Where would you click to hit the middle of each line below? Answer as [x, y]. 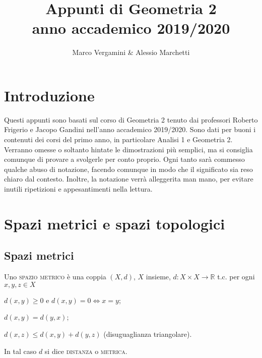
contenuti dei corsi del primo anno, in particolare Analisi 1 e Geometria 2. [118, 139]
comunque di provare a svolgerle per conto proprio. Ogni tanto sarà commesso [124, 159]
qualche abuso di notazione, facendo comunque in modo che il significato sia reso [128, 169]
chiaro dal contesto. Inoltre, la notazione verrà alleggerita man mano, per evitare [129, 179]
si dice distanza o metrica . [86, 351]
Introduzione [49, 95]
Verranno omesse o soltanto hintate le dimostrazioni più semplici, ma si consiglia [128, 149]
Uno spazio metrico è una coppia [55, 277]
